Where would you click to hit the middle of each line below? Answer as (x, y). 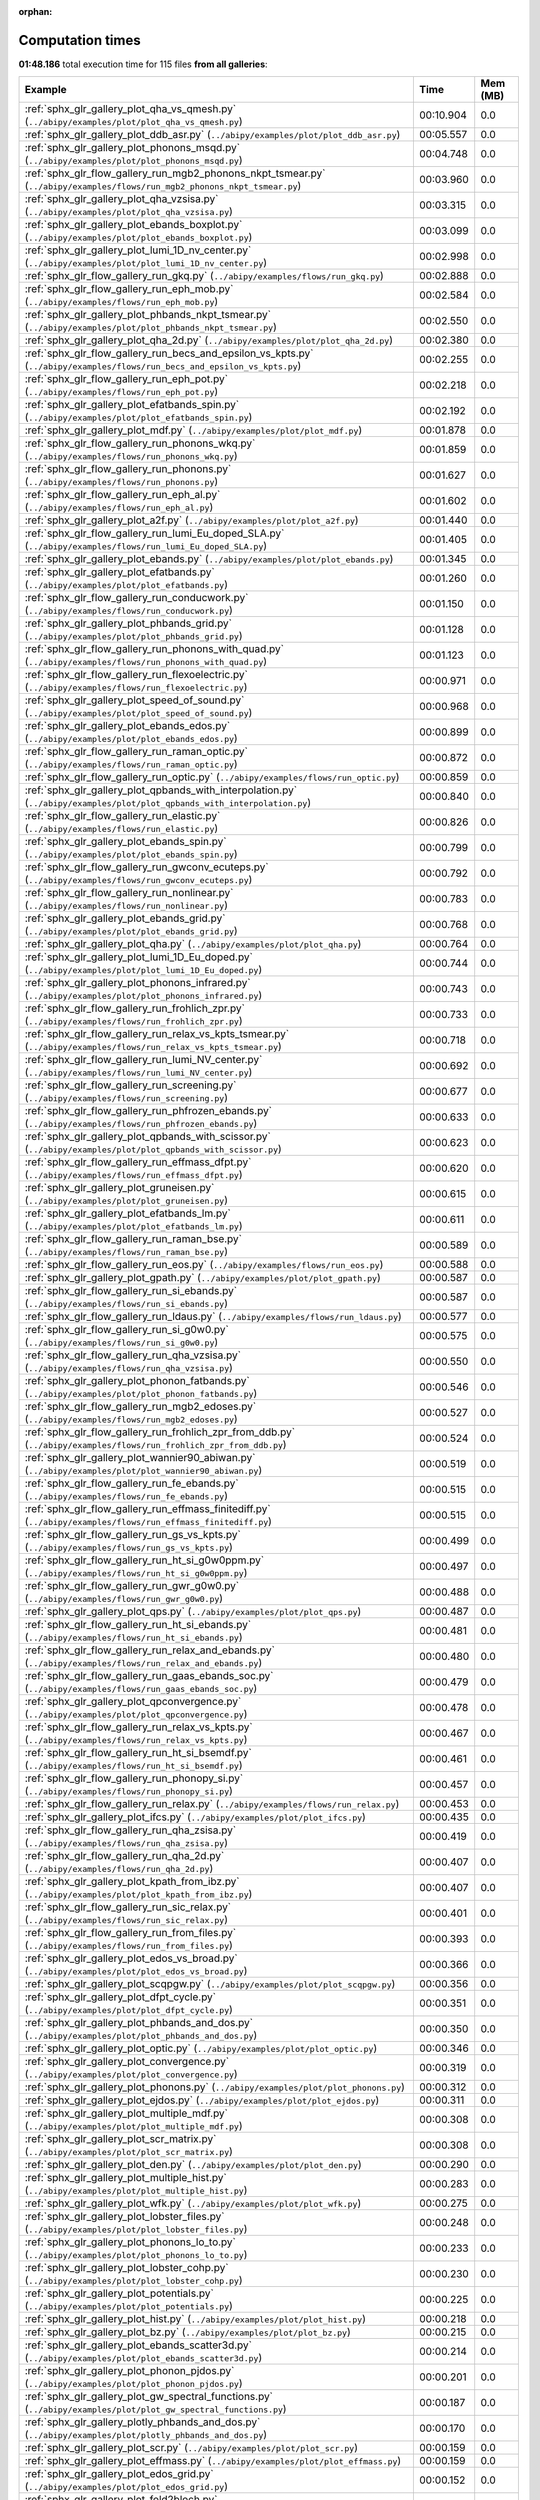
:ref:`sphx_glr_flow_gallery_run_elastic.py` (122, 816)
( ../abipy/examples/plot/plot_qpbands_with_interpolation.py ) (168, 803)
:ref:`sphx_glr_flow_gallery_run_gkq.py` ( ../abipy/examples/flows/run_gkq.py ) (204, 276)
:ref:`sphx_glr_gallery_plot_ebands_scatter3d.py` (138, 2345)
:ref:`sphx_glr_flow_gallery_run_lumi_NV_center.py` (143, 1060)
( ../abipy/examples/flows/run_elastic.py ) (121, 828)
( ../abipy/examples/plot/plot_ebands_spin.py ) (131, 854)
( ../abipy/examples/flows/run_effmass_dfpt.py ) (133, 1175)
